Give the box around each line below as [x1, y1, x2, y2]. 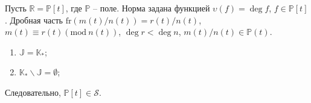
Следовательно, [5, 86, 61, 98]
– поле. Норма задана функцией [93, 2, 210, 14]
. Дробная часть [5, 13, 63, 26]
